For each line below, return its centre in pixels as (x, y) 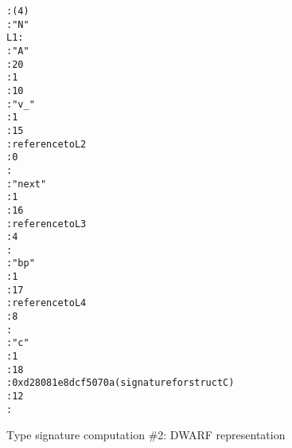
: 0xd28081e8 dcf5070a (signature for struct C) (121, 383)
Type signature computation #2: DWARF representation (146, 435)
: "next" (27, 184)
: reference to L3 (47, 224)
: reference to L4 (47, 303)
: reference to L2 (47, 144)
